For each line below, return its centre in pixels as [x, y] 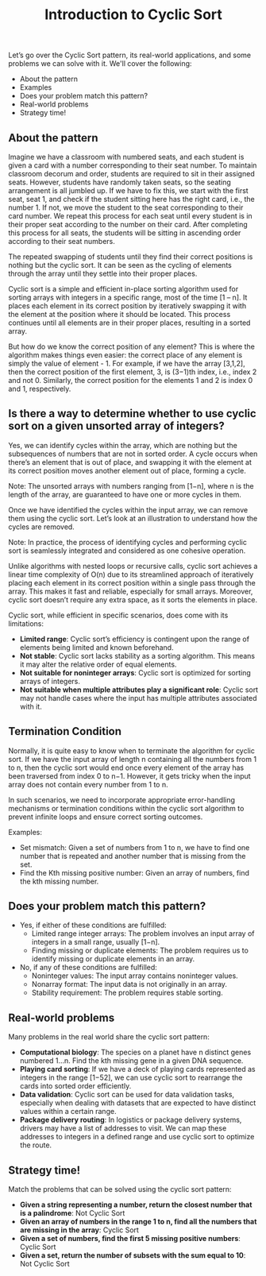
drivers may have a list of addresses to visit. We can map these [123, 1128]
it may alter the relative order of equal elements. [98, 664]
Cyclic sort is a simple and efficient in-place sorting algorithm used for [123, 289]
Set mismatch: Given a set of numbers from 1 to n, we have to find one [135, 847]
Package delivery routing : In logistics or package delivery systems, [131, 1120]
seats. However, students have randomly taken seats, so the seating [120, 182]
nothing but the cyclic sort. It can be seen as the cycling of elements [120, 265]
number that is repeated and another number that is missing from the [133, 856]
